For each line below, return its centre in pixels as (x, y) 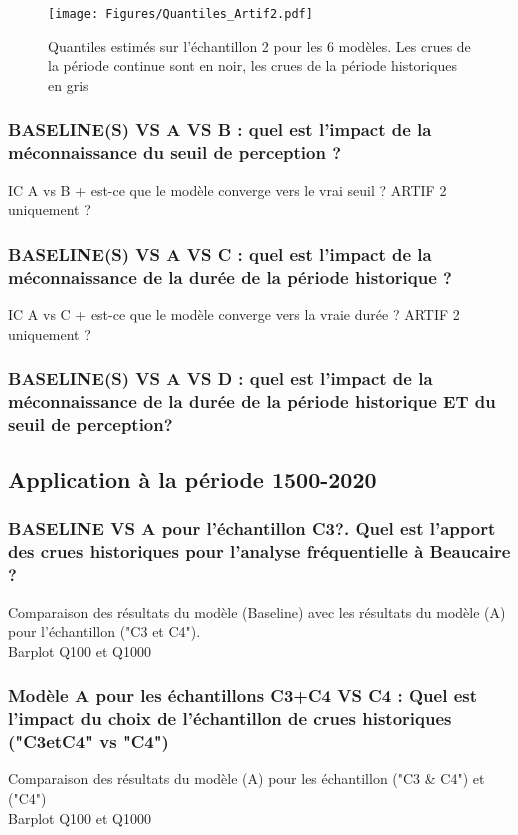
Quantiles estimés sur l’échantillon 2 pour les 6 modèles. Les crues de (259, 45)
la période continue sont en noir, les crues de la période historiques (252, 65)
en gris (68, 84)
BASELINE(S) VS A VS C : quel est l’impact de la (220, 253)
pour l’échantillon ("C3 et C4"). (104, 631)
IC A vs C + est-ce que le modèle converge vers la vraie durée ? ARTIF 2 (234, 313)
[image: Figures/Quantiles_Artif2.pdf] (180, 14)
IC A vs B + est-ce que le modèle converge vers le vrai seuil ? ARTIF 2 (227, 189)
